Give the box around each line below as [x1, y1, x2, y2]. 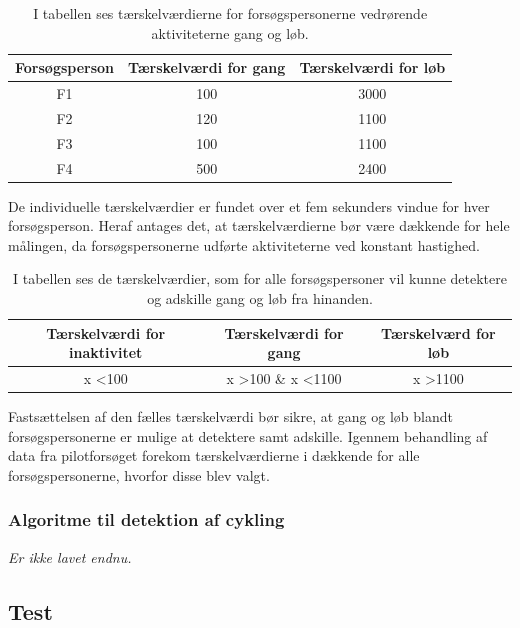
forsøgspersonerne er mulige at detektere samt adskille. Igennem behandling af [8, 425, 488, 446]
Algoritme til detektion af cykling [8, 507, 285, 532]
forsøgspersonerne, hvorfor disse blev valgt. [8, 464, 270, 485]
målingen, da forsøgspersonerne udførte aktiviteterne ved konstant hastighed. [8, 234, 480, 255]
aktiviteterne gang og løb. [151, 22, 309, 43]
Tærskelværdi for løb [299, 57, 446, 78]
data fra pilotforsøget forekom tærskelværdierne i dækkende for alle [8, 445, 420, 466]
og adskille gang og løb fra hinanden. [147, 288, 373, 309]
